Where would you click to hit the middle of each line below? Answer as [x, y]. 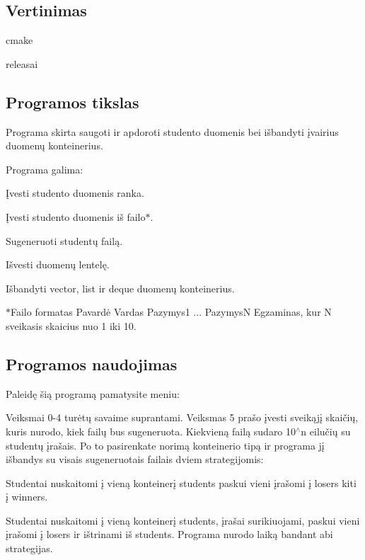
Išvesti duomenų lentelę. [58, 264]
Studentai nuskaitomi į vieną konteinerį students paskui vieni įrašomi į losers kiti [181, 482]
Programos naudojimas [92, 364]
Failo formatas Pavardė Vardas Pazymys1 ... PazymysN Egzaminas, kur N [171, 312]
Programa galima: [45, 169]
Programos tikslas [73, 102]
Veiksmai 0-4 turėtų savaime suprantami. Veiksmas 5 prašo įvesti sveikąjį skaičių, [182, 417]
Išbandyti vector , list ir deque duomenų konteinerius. [120, 288]
